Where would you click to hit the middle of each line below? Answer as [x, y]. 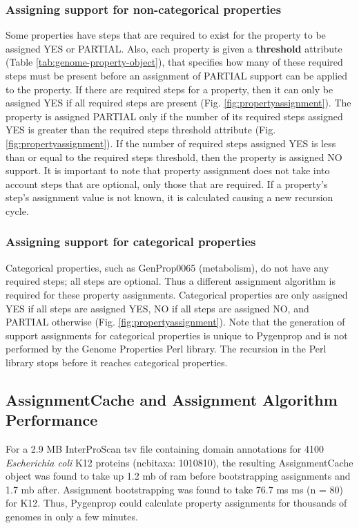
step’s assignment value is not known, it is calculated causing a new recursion [169, 197]
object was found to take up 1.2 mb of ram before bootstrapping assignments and [178, 476]
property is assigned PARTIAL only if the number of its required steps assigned [174, 116]
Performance [52, 420]
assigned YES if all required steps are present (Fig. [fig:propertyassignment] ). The [178, 103]
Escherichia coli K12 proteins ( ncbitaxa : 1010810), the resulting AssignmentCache [179, 462]
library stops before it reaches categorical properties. [117, 362]
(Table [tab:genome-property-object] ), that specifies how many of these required [174, 62]
